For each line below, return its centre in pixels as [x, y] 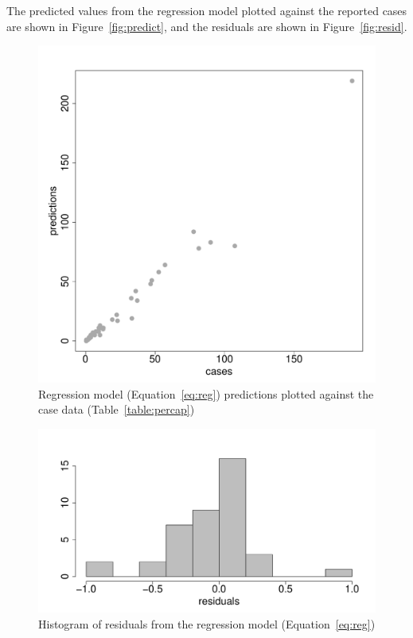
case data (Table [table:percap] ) [117, 409]
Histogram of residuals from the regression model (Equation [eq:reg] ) [207, 623]
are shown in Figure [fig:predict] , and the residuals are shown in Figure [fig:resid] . [207, 26]
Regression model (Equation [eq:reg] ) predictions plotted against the [206, 393]
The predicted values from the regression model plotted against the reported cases [207, 10]
